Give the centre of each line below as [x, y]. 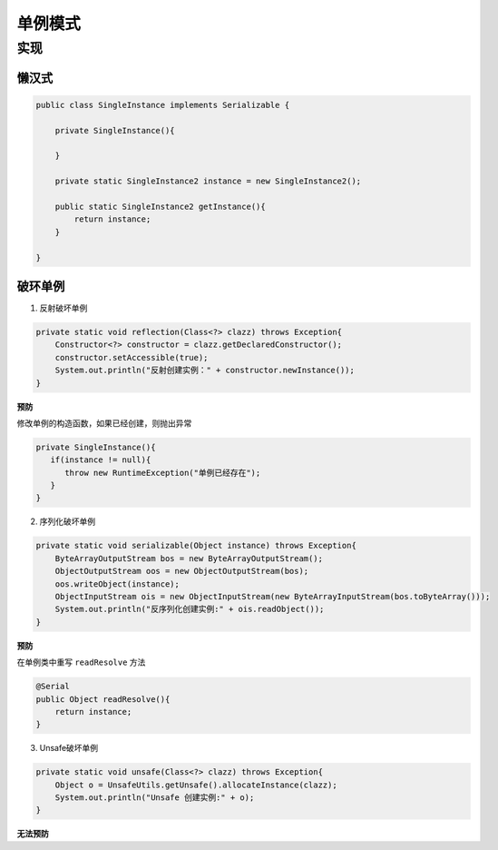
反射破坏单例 [63, 308]
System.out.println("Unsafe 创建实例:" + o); [155, 798]
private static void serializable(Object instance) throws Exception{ [196, 546]
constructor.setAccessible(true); [132, 357]
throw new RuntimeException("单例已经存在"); [163, 473]
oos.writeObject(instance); [117, 584]
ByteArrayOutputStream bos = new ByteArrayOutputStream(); [189, 558]
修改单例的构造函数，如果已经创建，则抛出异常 [104, 423]
